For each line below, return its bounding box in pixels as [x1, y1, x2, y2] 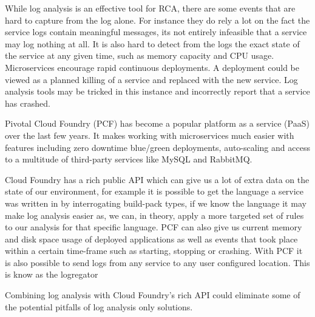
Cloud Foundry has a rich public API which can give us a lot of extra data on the [5, 173, 310, 185]
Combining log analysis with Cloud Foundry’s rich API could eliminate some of [5, 289, 300, 301]
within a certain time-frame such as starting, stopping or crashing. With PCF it [5, 244, 303, 257]
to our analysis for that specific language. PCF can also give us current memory [5, 221, 302, 233]
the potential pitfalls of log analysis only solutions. [5, 300, 193, 313]
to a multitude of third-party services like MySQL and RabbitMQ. [5, 153, 252, 165]
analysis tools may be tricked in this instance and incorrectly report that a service [5, 85, 310, 98]
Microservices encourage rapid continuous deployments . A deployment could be [5, 61, 300, 73]
